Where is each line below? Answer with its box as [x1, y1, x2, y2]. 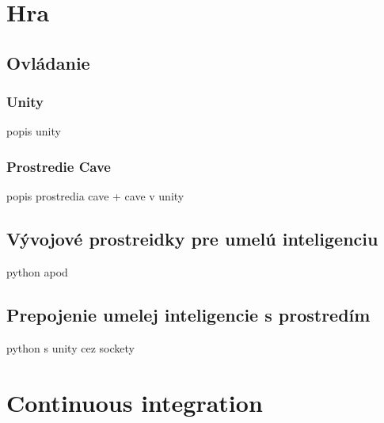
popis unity [6, 123, 61, 139]
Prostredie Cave [6, 156, 111, 176]
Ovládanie [6, 50, 90, 74]
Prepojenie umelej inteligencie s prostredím [6, 302, 371, 326]
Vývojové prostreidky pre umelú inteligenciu [6, 227, 378, 251]
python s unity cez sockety [6, 339, 135, 356]
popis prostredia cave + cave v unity [6, 188, 184, 204]
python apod [6, 263, 68, 280]
